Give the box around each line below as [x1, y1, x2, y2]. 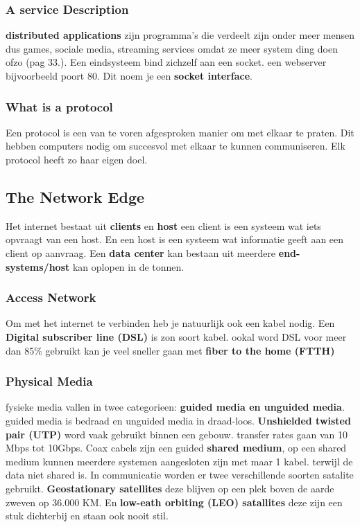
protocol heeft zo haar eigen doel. [6, 152, 148, 166]
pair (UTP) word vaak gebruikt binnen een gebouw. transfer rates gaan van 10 [6, 427, 348, 441]
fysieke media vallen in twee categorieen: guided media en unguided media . [6, 400, 345, 414]
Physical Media [6, 373, 93, 390]
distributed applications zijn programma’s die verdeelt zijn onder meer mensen [6, 28, 354, 42]
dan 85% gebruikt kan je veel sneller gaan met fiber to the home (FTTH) [6, 343, 335, 357]
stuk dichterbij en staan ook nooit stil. [6, 508, 169, 523]
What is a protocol [6, 98, 113, 115]
